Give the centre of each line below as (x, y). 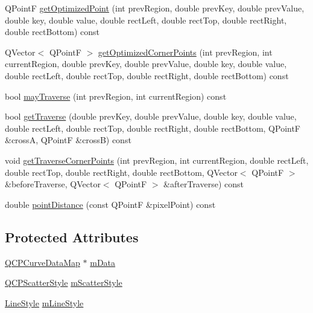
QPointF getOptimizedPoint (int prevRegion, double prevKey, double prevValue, (155, 8)
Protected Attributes (72, 237)
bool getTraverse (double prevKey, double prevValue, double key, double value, (151, 116)
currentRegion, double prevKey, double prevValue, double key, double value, (146, 64)
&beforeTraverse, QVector (53, 184)
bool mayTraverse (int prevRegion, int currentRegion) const (116, 96)
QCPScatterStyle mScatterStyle (64, 282)
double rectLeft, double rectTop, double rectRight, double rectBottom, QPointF (153, 128)
